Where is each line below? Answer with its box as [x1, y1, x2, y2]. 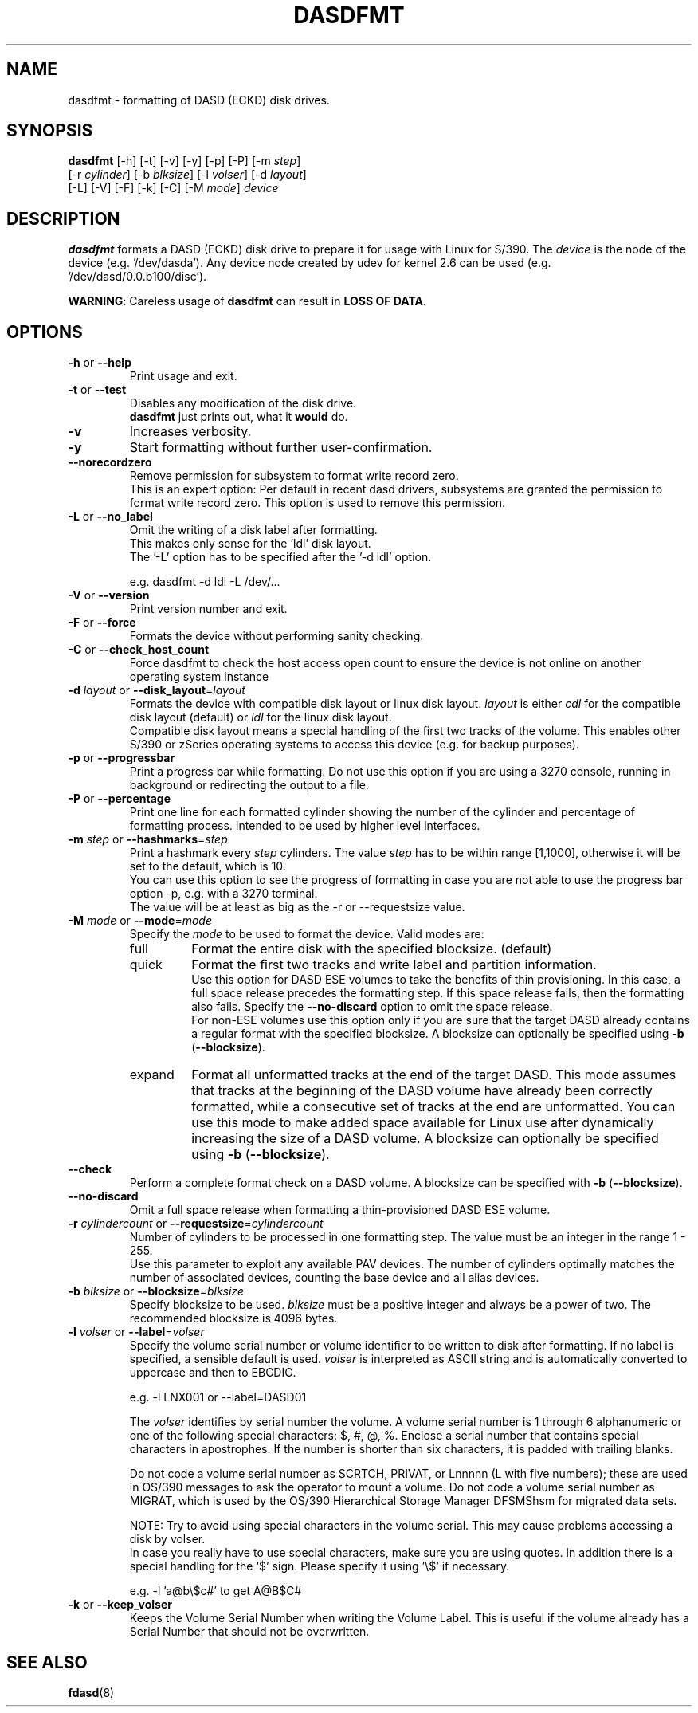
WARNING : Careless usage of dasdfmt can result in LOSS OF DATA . [68, 294, 427, 308]
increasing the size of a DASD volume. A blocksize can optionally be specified [191, 1130, 659, 1147]
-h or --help [68, 356, 131, 370]
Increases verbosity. [129, 423, 252, 440]
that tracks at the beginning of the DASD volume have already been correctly [191, 1082, 653, 1099]
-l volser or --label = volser [68, 1325, 205, 1339]
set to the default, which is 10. [129, 859, 286, 874]
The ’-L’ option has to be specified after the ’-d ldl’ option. [129, 550, 432, 564]
